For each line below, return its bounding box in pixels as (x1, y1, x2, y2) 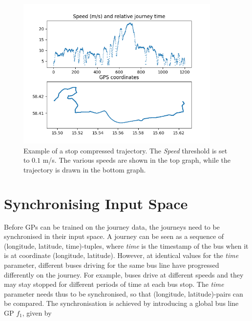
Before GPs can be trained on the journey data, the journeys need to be (4, 221, 220, 232)
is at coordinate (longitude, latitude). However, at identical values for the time (4, 250, 239, 260)
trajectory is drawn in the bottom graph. (23, 164, 146, 174)
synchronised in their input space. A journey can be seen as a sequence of (4, 231, 224, 241)
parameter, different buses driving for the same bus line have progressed (4, 260, 219, 270)
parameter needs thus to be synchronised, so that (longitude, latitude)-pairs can (4, 288, 243, 299)
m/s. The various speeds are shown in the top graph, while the (42, 155, 231, 165)
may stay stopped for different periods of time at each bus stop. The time (4, 279, 224, 289)
